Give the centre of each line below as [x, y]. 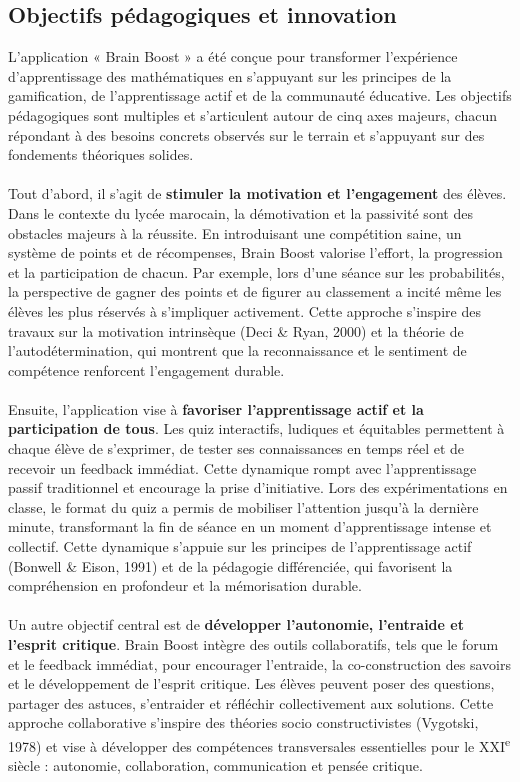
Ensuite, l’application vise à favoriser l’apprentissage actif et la [216, 408]
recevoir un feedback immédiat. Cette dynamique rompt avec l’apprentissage [242, 467]
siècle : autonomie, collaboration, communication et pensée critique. [215, 765]
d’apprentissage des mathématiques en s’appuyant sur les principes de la [230, 75]
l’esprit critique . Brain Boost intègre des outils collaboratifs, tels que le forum [253, 644]
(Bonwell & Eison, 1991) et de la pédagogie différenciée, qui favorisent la [230, 565]
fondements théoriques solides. [101, 154]
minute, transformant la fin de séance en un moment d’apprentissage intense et [250, 526]
